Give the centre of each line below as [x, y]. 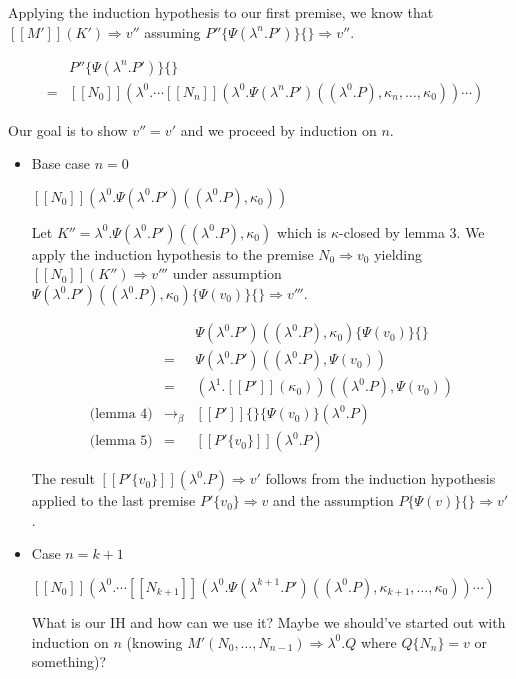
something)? [69, 661]
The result [63, 478]
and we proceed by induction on [278, 129]
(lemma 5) [121, 441]
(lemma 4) [121, 414]
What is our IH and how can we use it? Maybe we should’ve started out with [268, 621]
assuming [172, 31]
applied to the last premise [113, 500]
